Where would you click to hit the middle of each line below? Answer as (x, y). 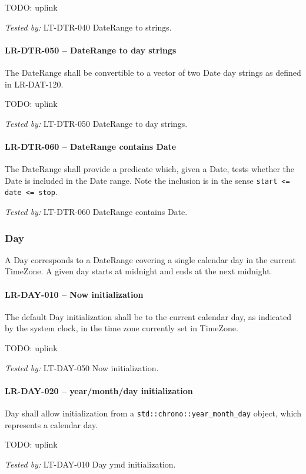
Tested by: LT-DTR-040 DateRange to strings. (88, 27)
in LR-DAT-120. (34, 84)
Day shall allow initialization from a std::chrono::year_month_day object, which (153, 413)
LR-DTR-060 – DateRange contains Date (91, 146)
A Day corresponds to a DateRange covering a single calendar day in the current (150, 259)
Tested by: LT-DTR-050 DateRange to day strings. (96, 123)
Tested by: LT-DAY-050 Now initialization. (82, 367)
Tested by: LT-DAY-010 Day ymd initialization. (90, 464)
